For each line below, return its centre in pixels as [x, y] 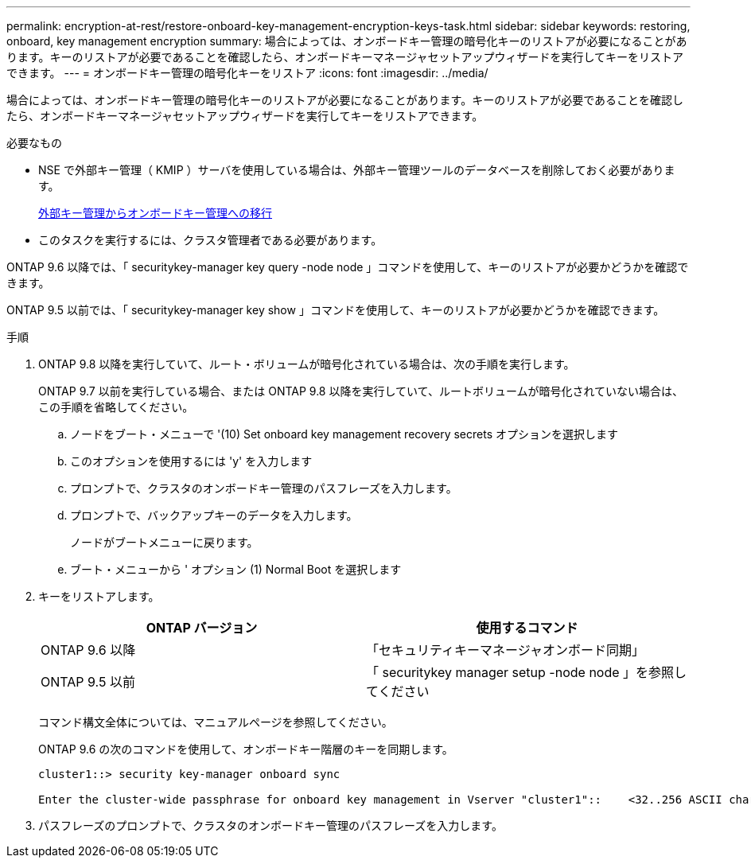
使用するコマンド [527, 628]
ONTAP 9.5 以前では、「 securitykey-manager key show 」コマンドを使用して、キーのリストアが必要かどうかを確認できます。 [336, 310]
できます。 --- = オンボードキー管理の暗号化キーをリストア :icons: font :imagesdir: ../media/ [247, 73]
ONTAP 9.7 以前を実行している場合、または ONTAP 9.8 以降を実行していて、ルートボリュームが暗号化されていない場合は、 [361, 391]
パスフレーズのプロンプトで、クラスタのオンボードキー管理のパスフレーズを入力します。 [270, 825]
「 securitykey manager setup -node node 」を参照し [527, 672]
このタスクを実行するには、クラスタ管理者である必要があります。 [210, 240]
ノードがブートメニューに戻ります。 [164, 542]
